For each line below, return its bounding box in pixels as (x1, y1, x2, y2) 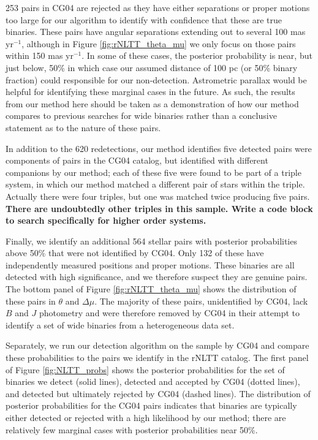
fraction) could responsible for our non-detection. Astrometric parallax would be (6, 73, 307, 86)
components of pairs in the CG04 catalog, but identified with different (6, 154, 268, 167)
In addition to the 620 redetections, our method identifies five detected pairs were (6, 142, 312, 154)
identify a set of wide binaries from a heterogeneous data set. (6, 318, 235, 331)
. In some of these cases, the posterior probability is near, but (81, 49, 312, 62)
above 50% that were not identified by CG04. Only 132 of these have (6, 246, 264, 259)
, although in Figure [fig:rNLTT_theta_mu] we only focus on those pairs (21, 37, 296, 50)
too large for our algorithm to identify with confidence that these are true (6, 13, 282, 26)
